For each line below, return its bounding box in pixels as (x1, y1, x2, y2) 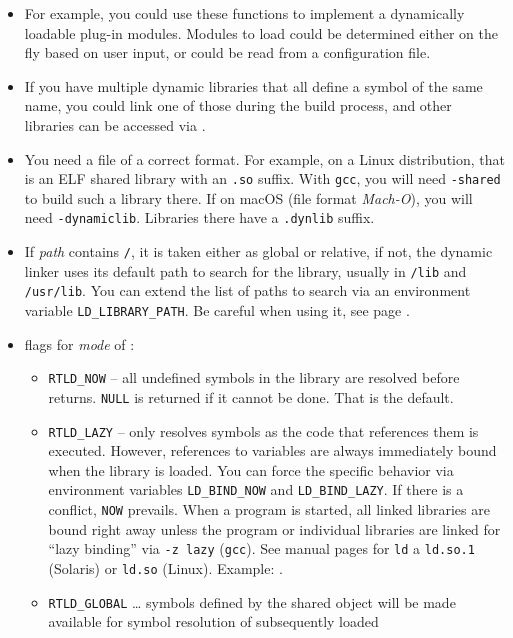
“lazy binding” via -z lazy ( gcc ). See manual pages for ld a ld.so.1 (48, 538, 475, 559)
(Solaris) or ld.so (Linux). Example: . (48, 558, 283, 578)
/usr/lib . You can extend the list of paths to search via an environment (24, 280, 471, 301)
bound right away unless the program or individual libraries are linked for (48, 518, 501, 539)
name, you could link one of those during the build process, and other (24, 95, 452, 116)
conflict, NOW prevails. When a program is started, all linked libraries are (48, 499, 490, 520)
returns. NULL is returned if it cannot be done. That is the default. (48, 386, 454, 407)
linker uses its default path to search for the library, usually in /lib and (24, 260, 467, 281)
